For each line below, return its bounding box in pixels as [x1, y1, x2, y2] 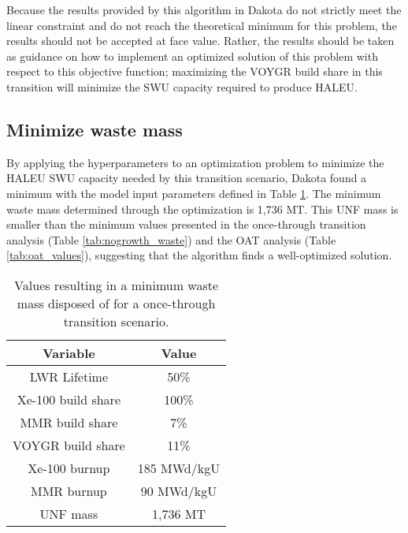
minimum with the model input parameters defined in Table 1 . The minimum [6, 184, 381, 201]
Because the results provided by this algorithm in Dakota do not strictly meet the [6, 2, 402, 17]
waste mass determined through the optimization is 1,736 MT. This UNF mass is [6, 200, 399, 217]
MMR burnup [30, 481, 107, 500]
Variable [43, 343, 95, 362]
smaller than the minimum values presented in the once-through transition [6, 216, 366, 233]
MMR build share [20, 412, 118, 431]
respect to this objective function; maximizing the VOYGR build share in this [6, 63, 383, 80]
